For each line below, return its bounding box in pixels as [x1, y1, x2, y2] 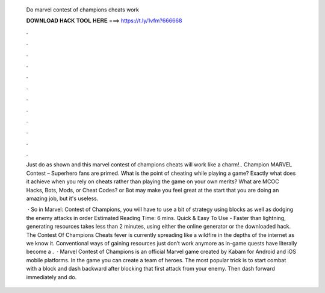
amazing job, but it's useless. [26, 195, 99, 202]
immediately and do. [26, 273, 77, 280]
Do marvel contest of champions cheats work [26, 6, 140, 13]
